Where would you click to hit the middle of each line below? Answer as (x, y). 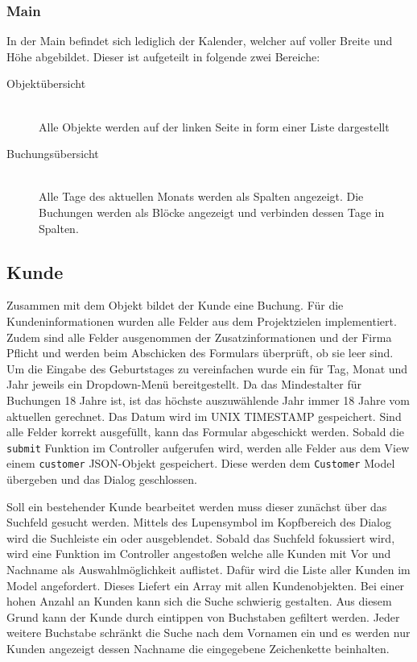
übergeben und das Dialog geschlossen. (102, 479)
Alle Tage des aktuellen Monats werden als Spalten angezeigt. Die (201, 196)
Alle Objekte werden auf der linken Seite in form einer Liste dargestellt (214, 126)
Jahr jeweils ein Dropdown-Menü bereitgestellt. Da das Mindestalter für (184, 384)
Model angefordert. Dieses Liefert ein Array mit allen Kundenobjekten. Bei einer (206, 585)
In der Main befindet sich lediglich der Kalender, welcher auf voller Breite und (200, 41)
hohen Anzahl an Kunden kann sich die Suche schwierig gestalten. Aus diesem (199, 601)
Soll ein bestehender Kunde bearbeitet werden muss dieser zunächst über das (197, 506)
